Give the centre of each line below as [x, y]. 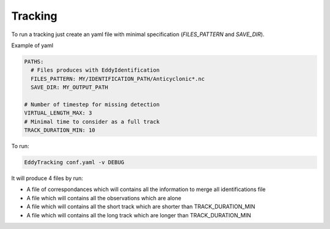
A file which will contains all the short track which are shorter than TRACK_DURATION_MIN [141, 207]
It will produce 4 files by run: [47, 178]
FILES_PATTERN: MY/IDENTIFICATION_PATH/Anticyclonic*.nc [118, 79]
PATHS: [34, 62]
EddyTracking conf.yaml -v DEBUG [74, 163]
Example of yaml [32, 45]
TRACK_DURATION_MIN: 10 [60, 130]
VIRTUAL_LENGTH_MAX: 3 [58, 113]
